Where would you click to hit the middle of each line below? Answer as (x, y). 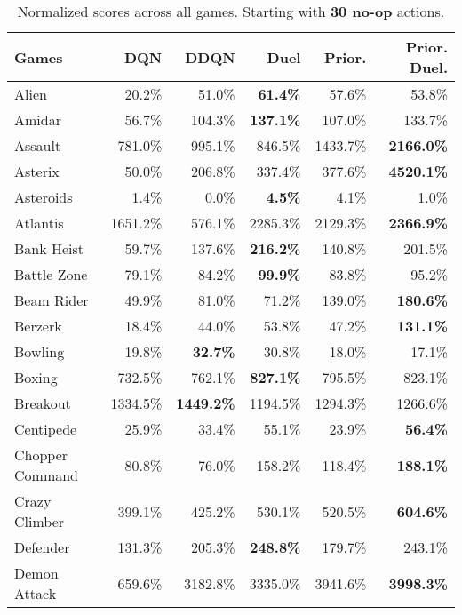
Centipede (46, 429)
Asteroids (44, 197)
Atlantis (39, 223)
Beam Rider (52, 300)
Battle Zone (51, 274)
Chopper (41, 455)
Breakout (43, 403)
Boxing (36, 377)
